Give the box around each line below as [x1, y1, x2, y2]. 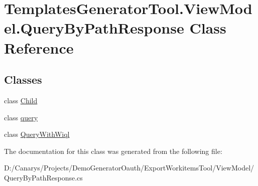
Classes [4, 72, 42, 87]
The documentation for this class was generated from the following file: [4, 145, 222, 156]
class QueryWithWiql [4, 129, 70, 139]
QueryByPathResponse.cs [4, 172, 83, 182]
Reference [4, 37, 74, 58]
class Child [4, 95, 38, 105]
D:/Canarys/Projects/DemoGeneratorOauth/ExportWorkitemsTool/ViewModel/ [4, 162, 254, 173]
